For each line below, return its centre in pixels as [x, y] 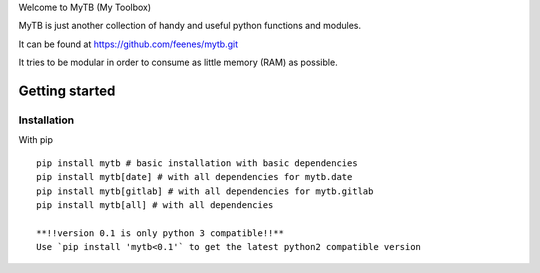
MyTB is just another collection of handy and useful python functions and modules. [190, 26]
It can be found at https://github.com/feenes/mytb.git [128, 44]
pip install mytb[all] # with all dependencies [155, 204]
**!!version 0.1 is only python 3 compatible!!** [160, 233]
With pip [36, 140]
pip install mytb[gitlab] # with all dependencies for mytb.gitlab [205, 191]
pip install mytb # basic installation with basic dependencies [197, 163]
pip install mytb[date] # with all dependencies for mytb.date [194, 177]
